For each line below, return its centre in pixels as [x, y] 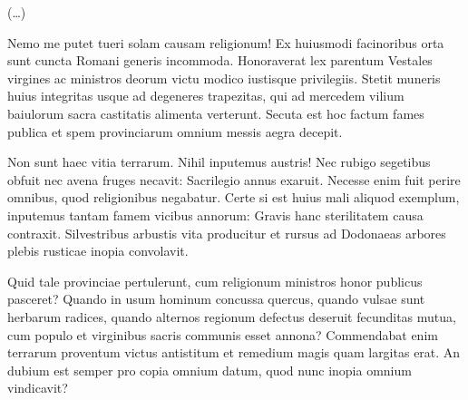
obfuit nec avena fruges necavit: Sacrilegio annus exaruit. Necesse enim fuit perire [234, 179]
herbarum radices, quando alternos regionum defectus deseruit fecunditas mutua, [232, 316]
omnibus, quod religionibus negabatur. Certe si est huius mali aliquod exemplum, [234, 197]
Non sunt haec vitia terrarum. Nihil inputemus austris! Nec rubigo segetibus [219, 162]
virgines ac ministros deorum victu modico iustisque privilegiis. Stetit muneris [224, 78]
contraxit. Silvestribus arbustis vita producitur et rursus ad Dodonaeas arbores [227, 233]
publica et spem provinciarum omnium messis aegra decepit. [175, 131]
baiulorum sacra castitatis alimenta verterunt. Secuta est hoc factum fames [216, 113]
